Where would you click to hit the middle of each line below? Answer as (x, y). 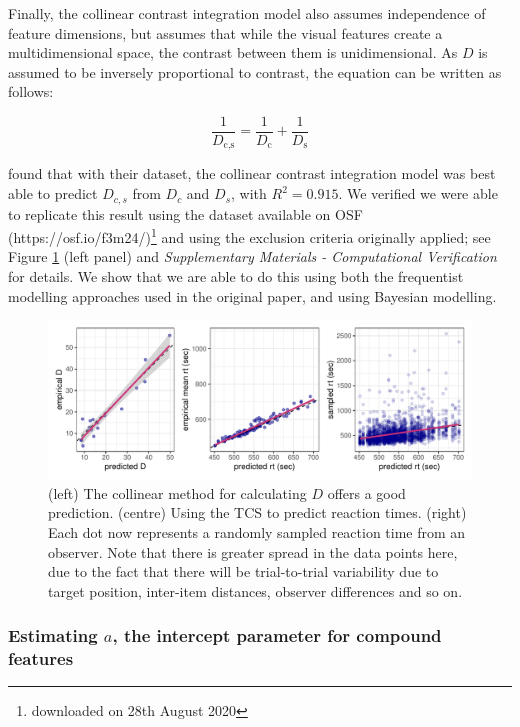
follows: (31, 91)
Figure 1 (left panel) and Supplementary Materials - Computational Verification (252, 256)
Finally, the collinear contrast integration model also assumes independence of (247, 13)
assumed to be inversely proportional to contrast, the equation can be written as (255, 71)
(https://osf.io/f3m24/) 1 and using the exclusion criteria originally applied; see (249, 235)
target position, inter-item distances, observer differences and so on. (255, 590)
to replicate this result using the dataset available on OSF (185, 213)
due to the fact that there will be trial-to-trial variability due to (243, 571)
